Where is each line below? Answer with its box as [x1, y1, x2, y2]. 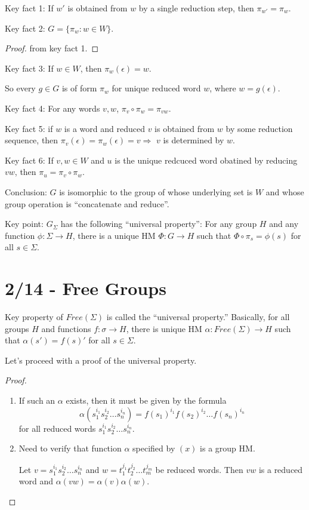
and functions [41, 322, 91, 334]
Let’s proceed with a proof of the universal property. [5, 354, 197, 366]
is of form [61, 82, 97, 94]
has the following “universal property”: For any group [60, 217, 257, 230]
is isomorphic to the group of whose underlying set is [59, 185, 253, 198]
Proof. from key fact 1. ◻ [5, 42, 99, 54]
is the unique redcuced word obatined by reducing [115, 153, 298, 166]
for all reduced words [18, 422, 96, 434]
